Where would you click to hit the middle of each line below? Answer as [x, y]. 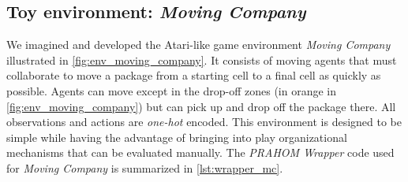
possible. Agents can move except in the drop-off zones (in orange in [172, 90]
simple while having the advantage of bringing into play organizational [177, 137]
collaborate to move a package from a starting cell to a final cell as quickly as [194, 75]
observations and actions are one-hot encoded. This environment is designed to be [204, 122]
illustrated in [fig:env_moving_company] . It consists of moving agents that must [202, 59]
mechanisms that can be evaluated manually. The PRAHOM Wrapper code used [200, 152]
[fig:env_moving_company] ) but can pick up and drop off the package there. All [201, 106]
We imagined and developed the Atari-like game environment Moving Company [198, 45]
